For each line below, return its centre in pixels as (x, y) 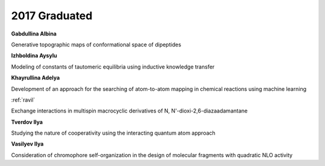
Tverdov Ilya (27, 122)
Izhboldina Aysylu (34, 56)
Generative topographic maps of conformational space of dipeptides (96, 45)
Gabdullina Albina (34, 34)
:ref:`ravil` (23, 100)
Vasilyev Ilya (27, 144)
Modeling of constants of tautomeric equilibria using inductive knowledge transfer (113, 67)
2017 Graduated (52, 16)
